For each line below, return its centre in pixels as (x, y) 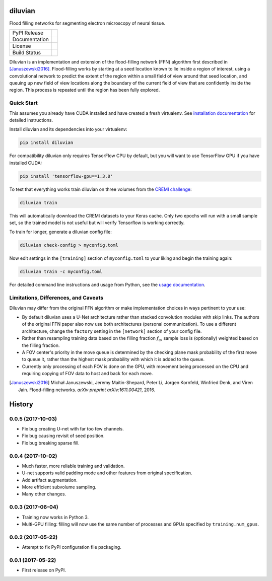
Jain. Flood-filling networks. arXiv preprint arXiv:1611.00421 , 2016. (87, 390)
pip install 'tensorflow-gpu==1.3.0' (66, 176)
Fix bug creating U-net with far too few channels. (73, 429)
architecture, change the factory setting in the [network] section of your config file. (112, 331)
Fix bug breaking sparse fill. (51, 443)
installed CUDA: (26, 163)
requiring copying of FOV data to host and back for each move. (87, 374)
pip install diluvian (47, 143)
